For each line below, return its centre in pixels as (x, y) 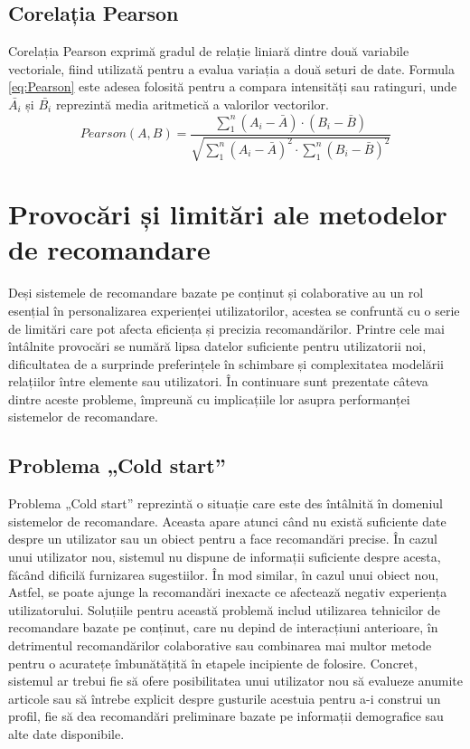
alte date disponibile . (66, 733)
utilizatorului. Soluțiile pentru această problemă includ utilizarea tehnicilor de (224, 609)
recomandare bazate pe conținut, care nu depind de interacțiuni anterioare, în (223, 627)
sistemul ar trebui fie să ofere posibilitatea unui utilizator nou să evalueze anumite (235, 681)
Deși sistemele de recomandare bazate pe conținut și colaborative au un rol (216, 293)
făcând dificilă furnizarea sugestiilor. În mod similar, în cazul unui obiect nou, (224, 574)
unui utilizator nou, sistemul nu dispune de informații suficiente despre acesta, (225, 557)
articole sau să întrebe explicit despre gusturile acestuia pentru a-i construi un (225, 698)
